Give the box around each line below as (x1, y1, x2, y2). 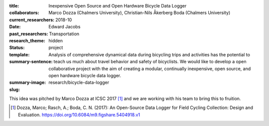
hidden (48, 37, 63, 43)
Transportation (49, 30, 80, 37)
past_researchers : (9, 30, 48, 37)
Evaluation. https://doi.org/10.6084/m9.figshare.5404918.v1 (18, 112, 140, 118)
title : (9, 3, 19, 8)
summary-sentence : (9, 59, 53, 65)
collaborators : (9, 10, 39, 16)
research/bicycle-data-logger (48, 80, 110, 86)
